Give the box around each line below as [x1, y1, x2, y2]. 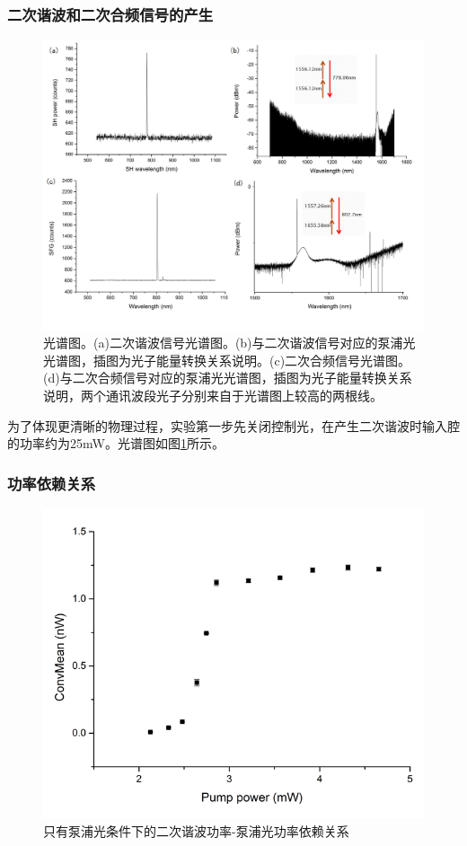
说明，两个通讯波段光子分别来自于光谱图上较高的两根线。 [43, 385, 383, 404]
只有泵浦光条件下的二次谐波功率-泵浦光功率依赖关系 [43, 822, 349, 841]
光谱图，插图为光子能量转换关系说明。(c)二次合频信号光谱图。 [43, 350, 411, 369]
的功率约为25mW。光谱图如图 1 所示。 [7, 434, 225, 453]
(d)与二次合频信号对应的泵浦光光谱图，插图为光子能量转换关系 [43, 368, 412, 387]
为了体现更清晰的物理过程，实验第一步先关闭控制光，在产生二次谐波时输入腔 [7, 416, 460, 435]
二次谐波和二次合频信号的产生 [7, 3, 214, 25]
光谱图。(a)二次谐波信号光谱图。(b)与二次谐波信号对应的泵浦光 [43, 333, 416, 352]
